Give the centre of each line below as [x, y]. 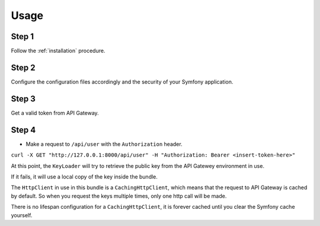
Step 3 [23, 99]
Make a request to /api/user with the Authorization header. [104, 144]
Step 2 [23, 67]
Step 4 [23, 130]
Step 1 [23, 36]
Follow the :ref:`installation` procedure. [58, 51]
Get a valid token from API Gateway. [55, 113]
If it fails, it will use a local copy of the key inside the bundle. [84, 176]
